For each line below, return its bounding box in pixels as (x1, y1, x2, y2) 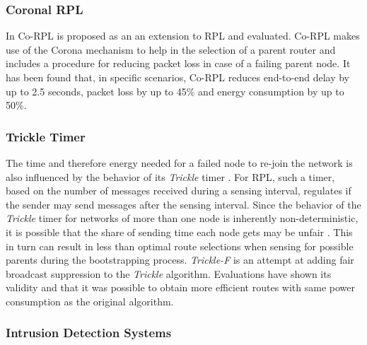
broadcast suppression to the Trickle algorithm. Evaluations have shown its (6, 266, 332, 281)
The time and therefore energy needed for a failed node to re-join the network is (6, 156, 353, 170)
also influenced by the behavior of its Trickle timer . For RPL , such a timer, (6, 169, 335, 184)
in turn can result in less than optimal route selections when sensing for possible (6, 238, 354, 253)
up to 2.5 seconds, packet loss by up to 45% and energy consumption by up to (6, 83, 344, 98)
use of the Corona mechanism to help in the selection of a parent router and (6, 42, 336, 57)
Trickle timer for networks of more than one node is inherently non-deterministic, (6, 211, 359, 226)
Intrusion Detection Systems (6, 324, 172, 341)
